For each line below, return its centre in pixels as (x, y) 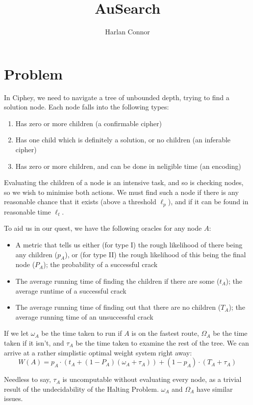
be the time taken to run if (82, 333)
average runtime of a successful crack (71, 290)
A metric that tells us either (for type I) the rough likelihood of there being (129, 245)
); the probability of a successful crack (101, 264)
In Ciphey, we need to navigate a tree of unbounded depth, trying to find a (117, 97)
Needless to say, (27, 379)
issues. (13, 398)
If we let (16, 333)
